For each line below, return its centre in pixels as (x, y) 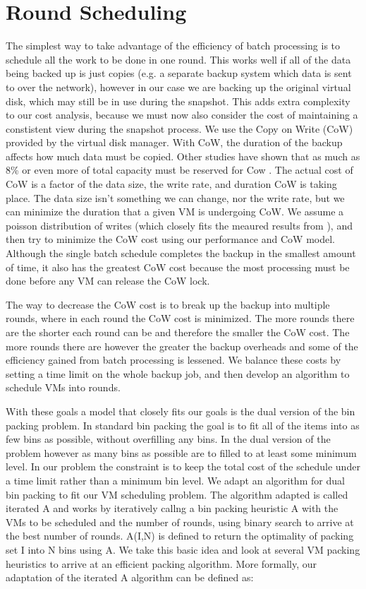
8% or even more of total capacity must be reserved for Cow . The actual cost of (179, 170)
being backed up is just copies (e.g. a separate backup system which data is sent (179, 73)
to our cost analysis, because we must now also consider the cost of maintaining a (182, 115)
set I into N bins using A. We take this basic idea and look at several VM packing (183, 549)
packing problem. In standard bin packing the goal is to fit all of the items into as (183, 425)
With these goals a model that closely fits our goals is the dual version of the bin (181, 411)
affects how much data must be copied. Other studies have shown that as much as (183, 156)
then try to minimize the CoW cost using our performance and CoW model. (170, 239)
